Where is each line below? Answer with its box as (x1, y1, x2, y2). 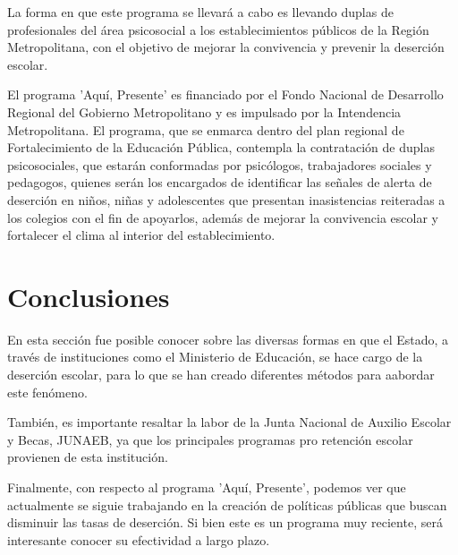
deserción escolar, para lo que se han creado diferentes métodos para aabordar (7, 365, 435, 384)
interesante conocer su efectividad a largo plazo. (7, 530, 270, 549)
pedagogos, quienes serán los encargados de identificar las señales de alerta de (7, 173, 432, 192)
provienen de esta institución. (7, 448, 168, 466)
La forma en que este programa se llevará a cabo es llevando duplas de (7, 3, 394, 21)
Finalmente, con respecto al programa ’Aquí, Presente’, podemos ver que (7, 478, 406, 496)
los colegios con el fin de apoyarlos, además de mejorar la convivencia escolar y (7, 208, 438, 226)
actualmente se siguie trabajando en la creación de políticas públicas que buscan (7, 495, 447, 514)
